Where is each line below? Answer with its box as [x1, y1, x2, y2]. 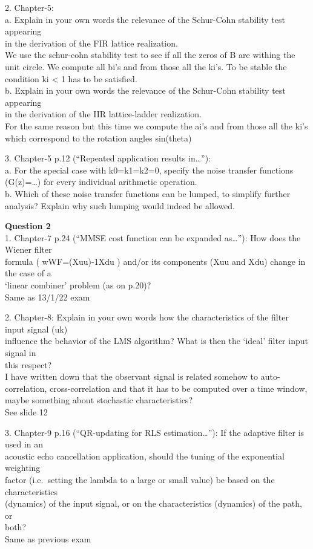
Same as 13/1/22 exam [5, 290, 90, 303]
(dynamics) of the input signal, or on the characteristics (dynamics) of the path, [5, 497, 302, 510]
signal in [5, 346, 36, 359]
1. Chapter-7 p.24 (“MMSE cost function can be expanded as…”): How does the [5, 231, 301, 244]
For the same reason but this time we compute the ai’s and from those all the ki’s [5, 119, 308, 132]
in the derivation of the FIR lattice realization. [5, 36, 178, 49]
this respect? [5, 358, 52, 371]
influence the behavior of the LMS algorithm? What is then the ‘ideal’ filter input [5, 334, 308, 347]
